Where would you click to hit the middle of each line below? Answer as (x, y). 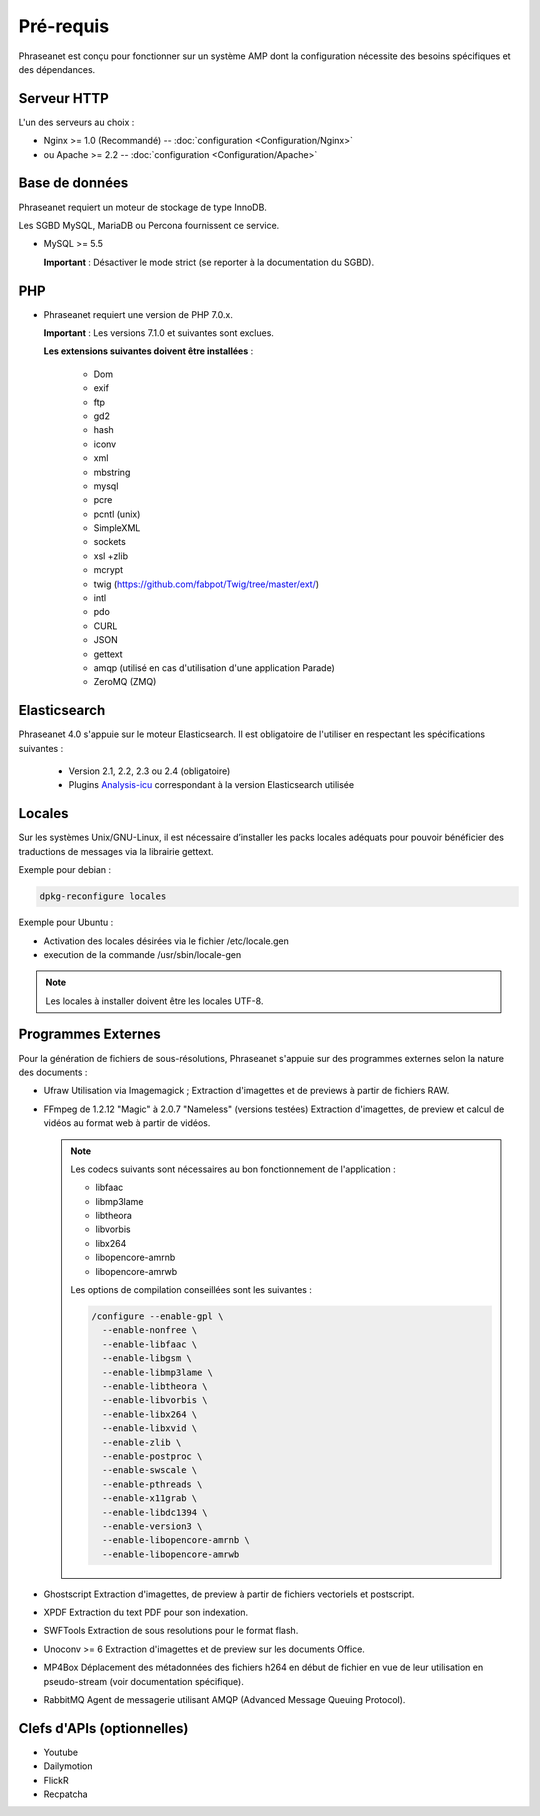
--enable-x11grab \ (149, 1498)
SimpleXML (117, 528)
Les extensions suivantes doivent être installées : (148, 351)
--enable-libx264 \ (149, 1414)
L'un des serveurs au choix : (76, 122)
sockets (110, 542)
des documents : (53, 1072)
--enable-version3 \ (152, 1526)
